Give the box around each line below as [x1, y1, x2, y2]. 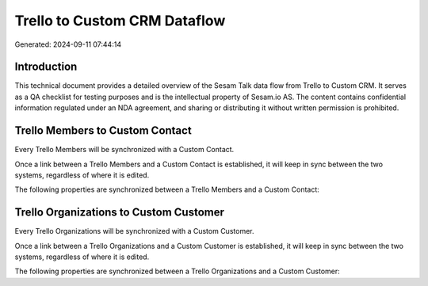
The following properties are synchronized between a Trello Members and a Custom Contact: [14, 185, 320, 194]
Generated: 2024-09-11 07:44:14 [14, 40, 122, 49]
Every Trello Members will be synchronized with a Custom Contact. [14, 145, 235, 154]
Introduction [14, 60, 78, 74]
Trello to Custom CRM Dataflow [14, 12, 226, 29]
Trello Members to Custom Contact [14, 124, 192, 138]
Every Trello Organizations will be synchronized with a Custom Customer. [14, 227, 254, 236]
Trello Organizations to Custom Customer [14, 206, 225, 219]
